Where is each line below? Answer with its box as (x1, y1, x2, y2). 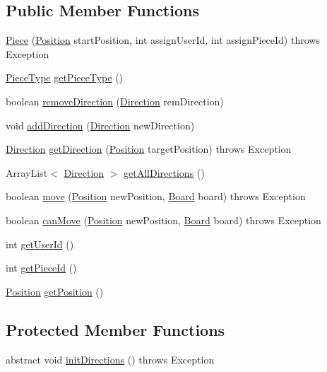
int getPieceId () (6, 260, 77, 275)
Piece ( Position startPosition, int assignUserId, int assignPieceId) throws (6, 33, 320, 47)
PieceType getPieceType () (6, 70, 124, 85)
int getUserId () (6, 236, 74, 251)
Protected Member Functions (6, 318, 225, 340)
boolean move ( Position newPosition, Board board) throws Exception (6, 189, 306, 204)
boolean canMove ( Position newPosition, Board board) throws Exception (6, 212, 321, 227)
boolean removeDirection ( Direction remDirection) (6, 93, 224, 108)
